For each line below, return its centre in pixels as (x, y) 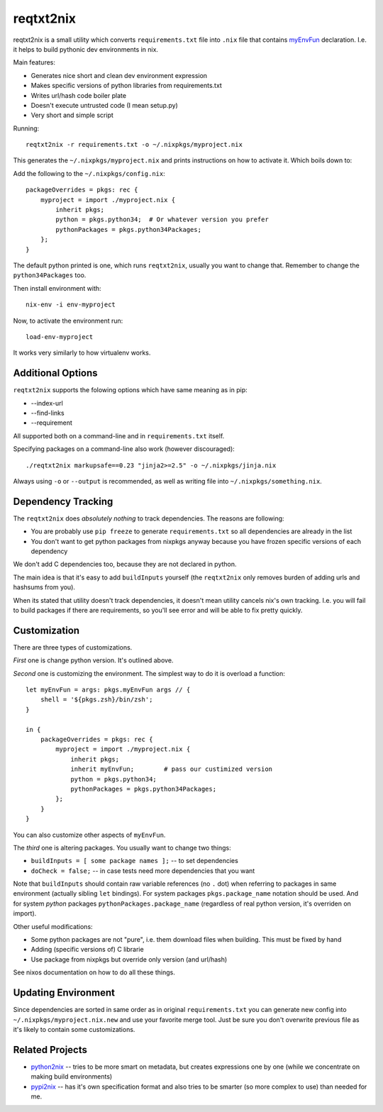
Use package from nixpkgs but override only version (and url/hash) (129, 959)
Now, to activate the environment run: (68, 321)
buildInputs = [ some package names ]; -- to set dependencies (135, 861)
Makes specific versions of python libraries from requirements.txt (127, 86)
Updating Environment (64, 993)
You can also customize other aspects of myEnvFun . (89, 835)
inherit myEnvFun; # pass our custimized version (172, 769)
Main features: (34, 62)
